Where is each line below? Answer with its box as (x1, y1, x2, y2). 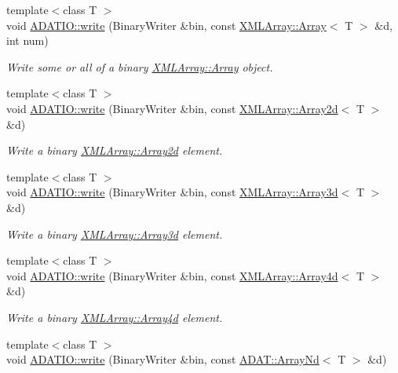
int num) (6, 32, 49, 49)
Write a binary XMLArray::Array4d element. (6, 309, 223, 325)
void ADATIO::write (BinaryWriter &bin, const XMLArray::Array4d (6, 267, 338, 283)
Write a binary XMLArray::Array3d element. (6, 225, 223, 242)
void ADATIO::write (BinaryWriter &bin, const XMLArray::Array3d (6, 184, 338, 200)
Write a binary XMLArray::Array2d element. (6, 142, 223, 159)
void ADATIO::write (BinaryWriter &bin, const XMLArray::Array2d (6, 100, 338, 116)
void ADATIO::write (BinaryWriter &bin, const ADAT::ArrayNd (6, 351, 319, 368)
